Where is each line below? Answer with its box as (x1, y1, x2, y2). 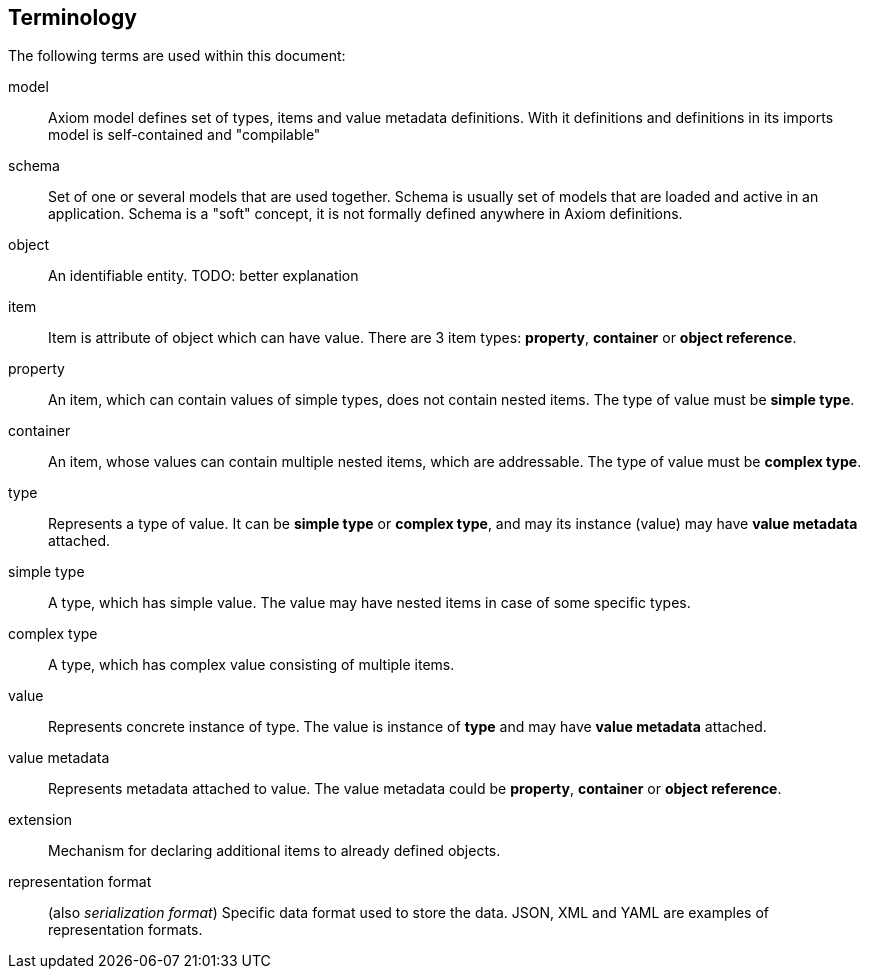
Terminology (8, 5, 137, 30)
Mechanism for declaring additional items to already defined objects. (48, 842, 501, 860)
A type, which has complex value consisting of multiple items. (48, 656, 455, 674)
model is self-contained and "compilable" (48, 126, 321, 144)
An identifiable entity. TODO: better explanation (48, 267, 359, 285)
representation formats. (48, 921, 203, 939)
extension (8, 811, 73, 829)
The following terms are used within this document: (8, 47, 346, 65)
